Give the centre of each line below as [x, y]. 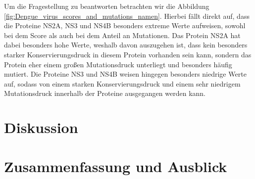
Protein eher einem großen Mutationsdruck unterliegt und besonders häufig [118, 64]
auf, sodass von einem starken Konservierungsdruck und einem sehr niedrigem [122, 83]
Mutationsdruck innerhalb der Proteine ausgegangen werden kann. [105, 93]
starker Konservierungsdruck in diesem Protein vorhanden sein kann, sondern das [128, 54]
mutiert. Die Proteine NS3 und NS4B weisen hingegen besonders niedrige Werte [125, 74]
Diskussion [41, 127]
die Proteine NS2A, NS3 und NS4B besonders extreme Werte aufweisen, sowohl [125, 25]
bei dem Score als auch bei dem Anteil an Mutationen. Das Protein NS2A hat [122, 35]
